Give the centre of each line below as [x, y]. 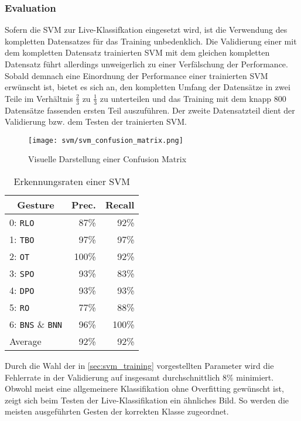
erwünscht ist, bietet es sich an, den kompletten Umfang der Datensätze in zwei [148, 87]
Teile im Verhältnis [39, 98]
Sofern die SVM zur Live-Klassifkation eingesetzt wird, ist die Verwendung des [146, 30]
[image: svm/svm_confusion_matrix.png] [106, 140]
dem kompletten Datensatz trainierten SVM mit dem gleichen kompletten [137, 52]
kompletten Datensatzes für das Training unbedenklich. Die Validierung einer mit [151, 41]
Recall [120, 205]
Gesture [36, 205]
